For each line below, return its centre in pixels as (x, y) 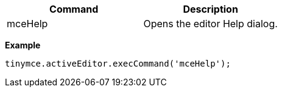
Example (23, 45)
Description (210, 9)
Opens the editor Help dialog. (210, 24)
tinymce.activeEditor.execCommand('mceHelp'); (118, 64)
